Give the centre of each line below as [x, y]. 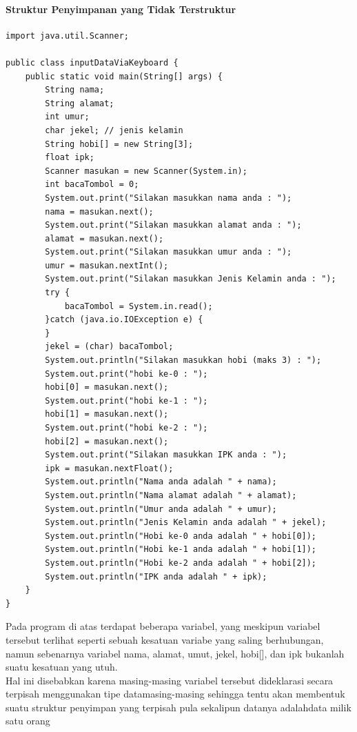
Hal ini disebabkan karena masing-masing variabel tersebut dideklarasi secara [170, 680]
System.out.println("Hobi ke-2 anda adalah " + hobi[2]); [181, 563]
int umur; [67, 117]
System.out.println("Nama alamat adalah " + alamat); [171, 495]
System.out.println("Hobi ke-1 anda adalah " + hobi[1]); [181, 550]
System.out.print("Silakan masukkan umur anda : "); [169, 252]
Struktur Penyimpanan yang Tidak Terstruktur [121, 9]
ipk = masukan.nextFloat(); [109, 468]
